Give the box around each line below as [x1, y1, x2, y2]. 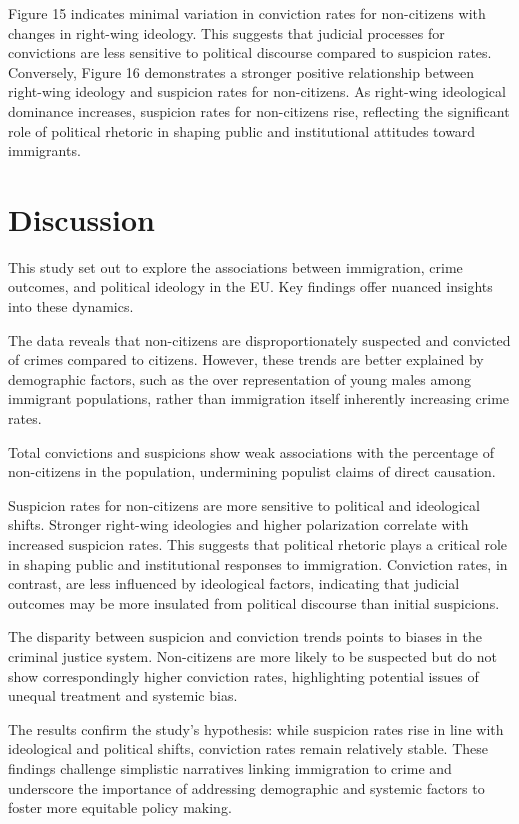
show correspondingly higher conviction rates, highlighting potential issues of [8, 665, 479, 686]
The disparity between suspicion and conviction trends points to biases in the [8, 626, 482, 647]
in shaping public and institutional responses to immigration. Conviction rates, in [8, 553, 508, 574]
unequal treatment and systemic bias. [8, 685, 238, 706]
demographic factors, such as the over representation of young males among [8, 368, 471, 389]
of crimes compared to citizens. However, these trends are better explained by [8, 349, 484, 370]
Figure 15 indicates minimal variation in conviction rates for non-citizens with [8, 3, 486, 23]
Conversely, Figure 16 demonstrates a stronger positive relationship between [8, 61, 474, 82]
